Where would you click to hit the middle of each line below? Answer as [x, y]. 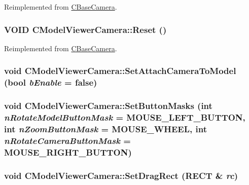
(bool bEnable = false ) [51, 82]
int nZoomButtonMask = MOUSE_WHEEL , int [105, 128]
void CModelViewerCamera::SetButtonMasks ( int [108, 106]
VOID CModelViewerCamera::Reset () [85, 29]
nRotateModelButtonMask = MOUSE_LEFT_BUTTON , [125, 117]
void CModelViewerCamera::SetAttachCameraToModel [120, 71]
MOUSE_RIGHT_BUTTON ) [68, 152]
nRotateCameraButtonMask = [67, 140]
